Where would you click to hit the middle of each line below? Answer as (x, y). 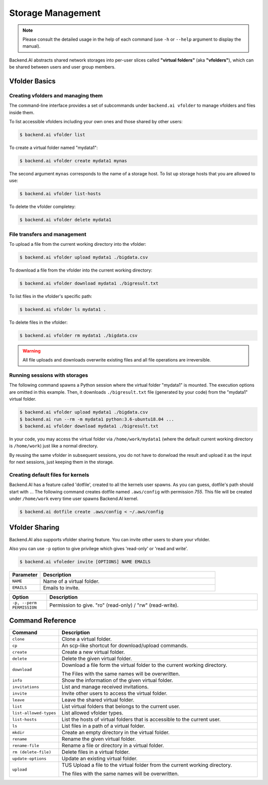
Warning (32, 351)
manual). (32, 46)
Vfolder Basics (33, 81)
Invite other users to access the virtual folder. (115, 694)
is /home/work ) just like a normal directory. (54, 446)
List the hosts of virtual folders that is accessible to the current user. (141, 719)
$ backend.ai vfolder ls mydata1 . (63, 309)
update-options (29, 758)
